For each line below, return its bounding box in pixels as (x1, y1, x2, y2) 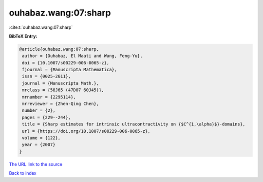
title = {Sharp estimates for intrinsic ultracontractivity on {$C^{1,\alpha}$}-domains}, (22, 121, 245, 127)
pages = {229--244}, (22, 115, 71, 120)
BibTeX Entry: (9, 33, 38, 39)
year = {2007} (22, 142, 56, 147)
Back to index (9, 170, 37, 176)
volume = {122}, (22, 135, 61, 141)
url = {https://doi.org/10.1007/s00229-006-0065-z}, (22, 128, 150, 134)
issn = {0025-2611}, (22, 74, 71, 79)
